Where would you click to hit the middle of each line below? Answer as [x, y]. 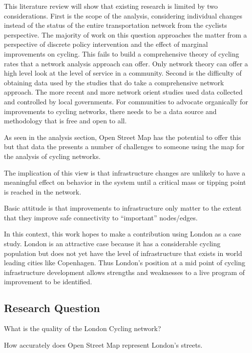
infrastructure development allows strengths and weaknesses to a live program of [125, 272]
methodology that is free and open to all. [65, 121]
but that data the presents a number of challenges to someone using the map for [124, 147]
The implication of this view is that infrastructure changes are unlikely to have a [125, 172]
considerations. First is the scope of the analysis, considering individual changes [123, 15]
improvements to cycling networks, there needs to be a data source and [110, 111]
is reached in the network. [43, 191]
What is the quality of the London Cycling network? [83, 328]
